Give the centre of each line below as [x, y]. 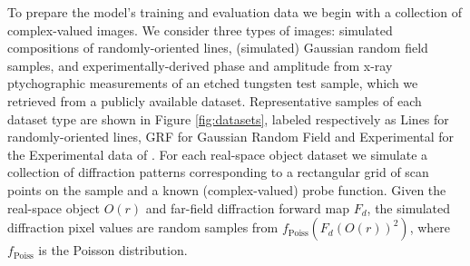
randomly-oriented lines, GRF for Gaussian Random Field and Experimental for [231, 137]
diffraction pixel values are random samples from [143, 227]
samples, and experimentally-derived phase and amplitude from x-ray [200, 65]
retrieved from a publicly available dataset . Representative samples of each [215, 100]
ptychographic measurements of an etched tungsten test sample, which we [213, 83]
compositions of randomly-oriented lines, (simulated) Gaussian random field [218, 48]
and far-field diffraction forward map [247, 207]
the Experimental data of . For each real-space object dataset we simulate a [218, 154]
